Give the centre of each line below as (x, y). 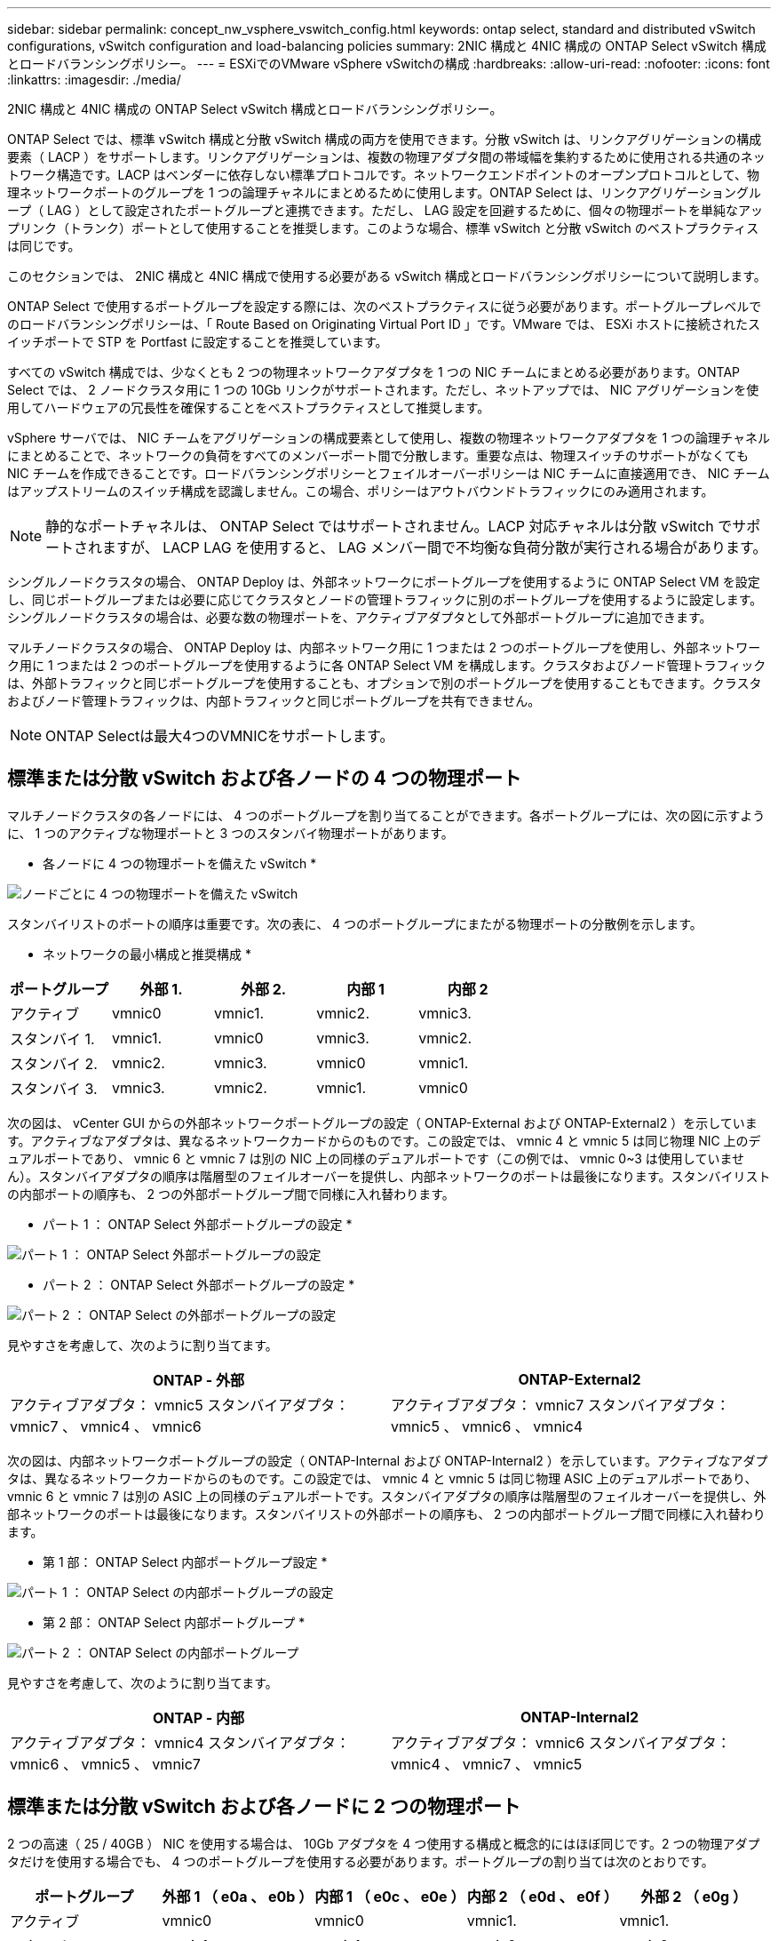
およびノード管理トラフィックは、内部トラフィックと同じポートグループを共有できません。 (274, 701)
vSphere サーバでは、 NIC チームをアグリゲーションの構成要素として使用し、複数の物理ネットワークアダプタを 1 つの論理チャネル (389, 438)
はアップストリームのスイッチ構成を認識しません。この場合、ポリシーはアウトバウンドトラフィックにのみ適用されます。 (361, 491)
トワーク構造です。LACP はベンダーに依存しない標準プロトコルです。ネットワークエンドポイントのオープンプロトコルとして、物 (384, 175)
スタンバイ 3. (54, 1088)
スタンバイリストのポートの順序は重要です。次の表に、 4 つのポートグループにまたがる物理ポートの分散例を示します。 (355, 923)
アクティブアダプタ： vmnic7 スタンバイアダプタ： (560, 1405)
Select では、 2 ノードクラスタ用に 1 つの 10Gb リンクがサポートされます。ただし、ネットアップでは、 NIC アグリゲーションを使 (383, 390)
